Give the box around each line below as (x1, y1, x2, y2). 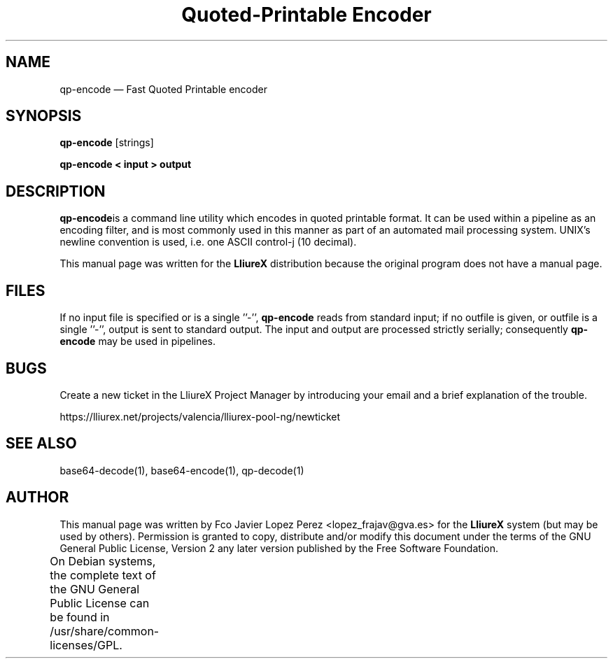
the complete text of (50, 567, 156, 582)
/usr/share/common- (50, 623, 160, 638)
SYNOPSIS (6, 107, 82, 125)
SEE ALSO (6, 435, 77, 453)
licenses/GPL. (50, 637, 122, 652)
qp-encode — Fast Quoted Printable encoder (59, 83, 268, 95)
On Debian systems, (50, 553, 156, 568)
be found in (50, 609, 110, 624)
